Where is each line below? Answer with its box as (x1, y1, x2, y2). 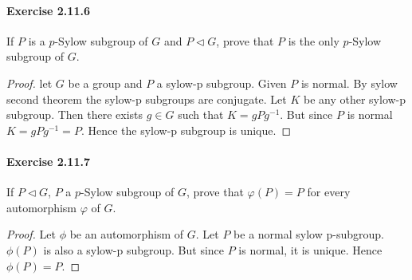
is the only (288, 32, 339, 49)
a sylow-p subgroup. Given (156, 74, 287, 91)
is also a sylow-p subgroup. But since (43, 241, 225, 258)
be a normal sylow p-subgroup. (233, 226, 384, 243)
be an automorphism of (69, 226, 184, 243)
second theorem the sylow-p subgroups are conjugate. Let (6, 90, 287, 107)
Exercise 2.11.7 (6, 152, 90, 169)
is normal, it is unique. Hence (238, 241, 383, 258)
